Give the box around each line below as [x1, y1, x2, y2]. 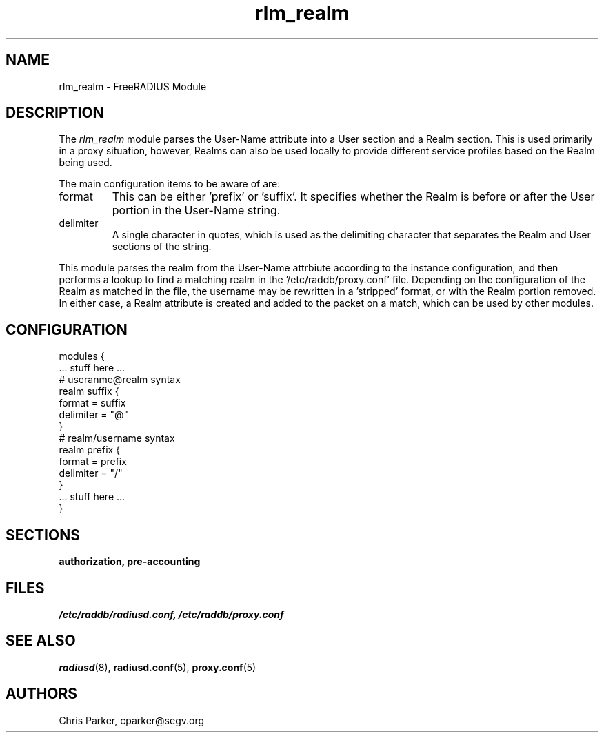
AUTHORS [6, 685, 78, 703]
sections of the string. [112, 240, 212, 253]
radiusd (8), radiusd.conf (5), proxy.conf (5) [59, 661, 256, 673]
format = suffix [59, 397, 126, 409]
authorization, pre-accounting [59, 555, 201, 568]
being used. [59, 156, 112, 169]
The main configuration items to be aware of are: [59, 178, 281, 190]
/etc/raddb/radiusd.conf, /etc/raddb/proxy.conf [59, 608, 284, 620]
